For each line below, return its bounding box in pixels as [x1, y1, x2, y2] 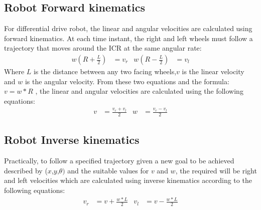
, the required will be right [175, 165, 257, 175]
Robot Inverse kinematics [4, 132, 140, 147]
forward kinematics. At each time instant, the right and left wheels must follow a [4, 33, 253, 43]
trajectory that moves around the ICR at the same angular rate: [4, 43, 202, 53]
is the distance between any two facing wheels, [33, 66, 177, 77]
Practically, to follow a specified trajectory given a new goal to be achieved [4, 155, 234, 166]
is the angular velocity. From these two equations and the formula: [25, 76, 229, 86]
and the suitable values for [67, 165, 149, 175]
